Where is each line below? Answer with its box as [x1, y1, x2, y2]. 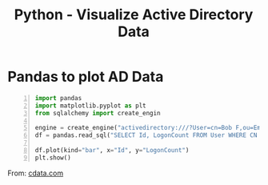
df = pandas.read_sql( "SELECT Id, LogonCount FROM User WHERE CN [34, 131, 258, 139]
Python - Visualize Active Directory [14, 6, 254, 24]
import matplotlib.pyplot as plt [34, 102, 146, 110]
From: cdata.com [7, 168, 64, 178]
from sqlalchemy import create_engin [34, 109, 161, 117]
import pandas [34, 94, 82, 102]
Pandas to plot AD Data [7, 68, 164, 86]
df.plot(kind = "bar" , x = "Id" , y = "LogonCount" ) [34, 147, 190, 155]
